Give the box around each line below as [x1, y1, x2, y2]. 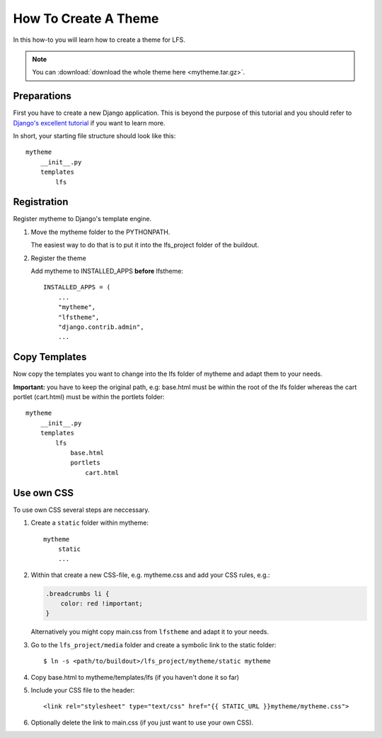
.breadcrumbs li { [45, 589, 110, 598]
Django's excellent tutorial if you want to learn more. [13, 118, 166, 127]
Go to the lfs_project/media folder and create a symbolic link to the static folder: [30, 640, 277, 649]
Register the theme [30, 254, 86, 262]
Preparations [13, 90, 72, 102]
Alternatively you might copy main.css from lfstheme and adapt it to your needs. [30, 627, 269, 636]
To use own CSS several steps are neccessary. [13, 505, 150, 514]
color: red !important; [60, 600, 143, 608]
